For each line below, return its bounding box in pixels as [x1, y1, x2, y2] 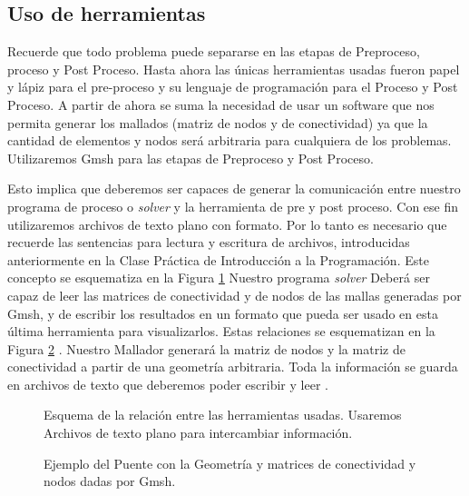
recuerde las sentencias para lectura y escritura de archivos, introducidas [7, 233, 410, 252]
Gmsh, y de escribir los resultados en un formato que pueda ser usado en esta [7, 303, 438, 322]
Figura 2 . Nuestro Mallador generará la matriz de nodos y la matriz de [7, 339, 405, 358]
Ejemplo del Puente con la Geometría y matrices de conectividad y [44, 453, 416, 472]
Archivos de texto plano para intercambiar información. [44, 423, 353, 442]
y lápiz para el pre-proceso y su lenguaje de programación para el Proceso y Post [7, 77, 458, 96]
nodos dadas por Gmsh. [44, 471, 176, 491]
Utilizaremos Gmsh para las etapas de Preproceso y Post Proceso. [7, 148, 374, 167]
